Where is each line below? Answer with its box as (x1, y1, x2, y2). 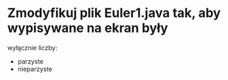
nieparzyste (17, 64, 53, 73)
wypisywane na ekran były (7, 20, 169, 36)
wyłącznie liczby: (7, 43, 58, 52)
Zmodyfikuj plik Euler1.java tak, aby (7, 5, 221, 21)
